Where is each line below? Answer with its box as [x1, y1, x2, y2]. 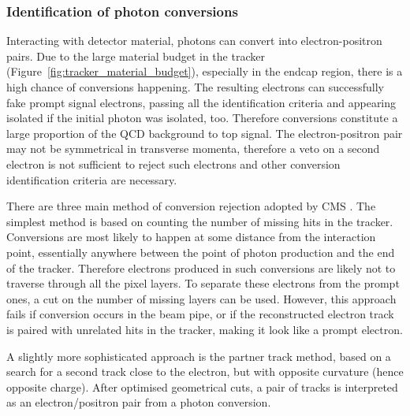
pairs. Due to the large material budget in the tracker [6, 47, 265, 64]
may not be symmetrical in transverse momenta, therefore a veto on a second [6, 140, 380, 157]
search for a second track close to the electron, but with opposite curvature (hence [6, 363, 404, 380]
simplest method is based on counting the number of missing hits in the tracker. [6, 213, 393, 229]
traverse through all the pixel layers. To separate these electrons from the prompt [6, 275, 400, 292]
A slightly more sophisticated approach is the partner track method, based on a [6, 347, 391, 364]
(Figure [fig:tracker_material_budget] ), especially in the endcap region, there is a [6, 63, 403, 80]
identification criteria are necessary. [6, 171, 177, 188]
